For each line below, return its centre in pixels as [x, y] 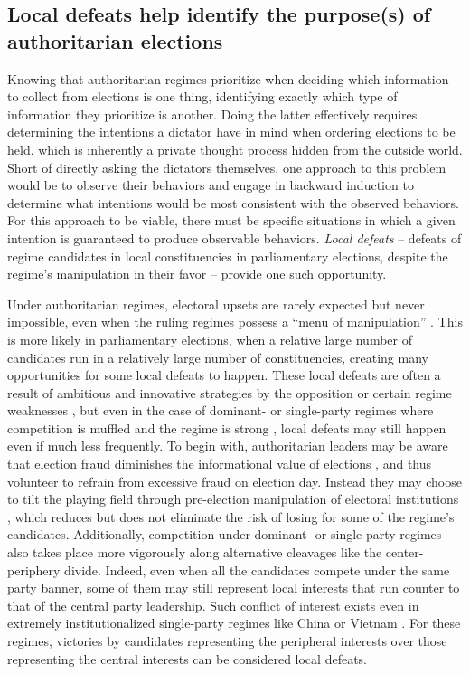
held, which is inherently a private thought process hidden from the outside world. [235, 149]
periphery [34, 570]
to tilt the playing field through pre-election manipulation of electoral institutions [233, 499]
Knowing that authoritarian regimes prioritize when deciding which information [228, 78]
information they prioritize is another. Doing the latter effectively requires [212, 114]
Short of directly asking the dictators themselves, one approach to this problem [227, 167]
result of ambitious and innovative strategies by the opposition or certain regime [230, 392]
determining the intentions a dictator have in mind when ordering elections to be [231, 132]
